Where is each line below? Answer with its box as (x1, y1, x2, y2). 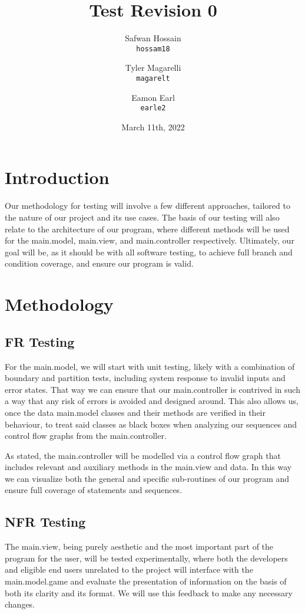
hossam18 (136, 44, 170, 53)
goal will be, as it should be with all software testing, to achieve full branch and (5, 245, 293, 258)
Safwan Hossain (125, 32, 181, 44)
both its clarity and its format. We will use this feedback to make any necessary (5, 586, 293, 599)
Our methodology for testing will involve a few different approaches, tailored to (5, 199, 290, 212)
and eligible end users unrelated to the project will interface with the (5, 563, 253, 576)
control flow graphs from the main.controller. (5, 429, 167, 442)
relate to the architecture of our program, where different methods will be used (5, 222, 290, 235)
